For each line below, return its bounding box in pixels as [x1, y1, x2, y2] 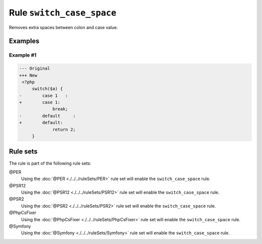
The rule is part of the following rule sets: [9, 160, 92, 166]
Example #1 [9, 52, 36, 59]
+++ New [19, 73, 37, 78]
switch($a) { [32, 86, 63, 91]
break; [52, 107, 68, 112]
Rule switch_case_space [9, 7, 116, 18]
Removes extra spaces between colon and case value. [9, 24, 118, 30]
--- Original [19, 66, 50, 71]
